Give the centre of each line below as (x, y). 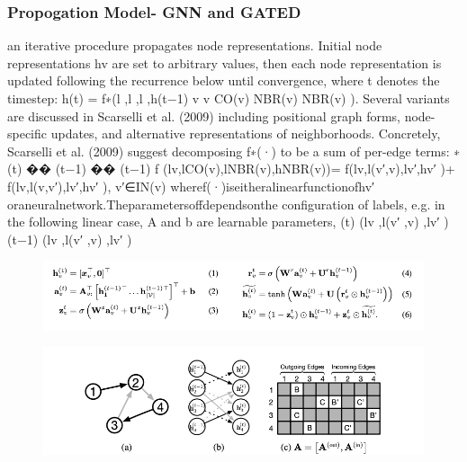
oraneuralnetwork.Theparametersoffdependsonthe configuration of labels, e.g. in (226, 204)
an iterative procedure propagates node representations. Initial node (195, 45)
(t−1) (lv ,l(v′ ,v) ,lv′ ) (70, 239)
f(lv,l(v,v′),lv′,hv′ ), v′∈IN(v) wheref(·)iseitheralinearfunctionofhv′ (191, 186)
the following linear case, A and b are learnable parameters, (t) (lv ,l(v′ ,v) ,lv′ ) (228, 222)
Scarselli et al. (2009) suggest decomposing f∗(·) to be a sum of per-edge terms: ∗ (234, 151)
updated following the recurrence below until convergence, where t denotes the (224, 80)
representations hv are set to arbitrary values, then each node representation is (225, 62)
